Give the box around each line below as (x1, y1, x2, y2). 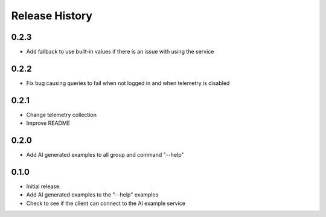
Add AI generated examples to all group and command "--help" (26, 151, 184, 159)
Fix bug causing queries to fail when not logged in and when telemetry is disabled (26, 79, 230, 87)
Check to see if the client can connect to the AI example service (26, 200, 185, 207)
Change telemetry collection (26, 111, 97, 118)
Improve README (26, 119, 71, 127)
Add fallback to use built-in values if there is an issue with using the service (26, 48, 214, 55)
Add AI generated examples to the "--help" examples (26, 191, 159, 198)
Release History (11, 9, 93, 22)
